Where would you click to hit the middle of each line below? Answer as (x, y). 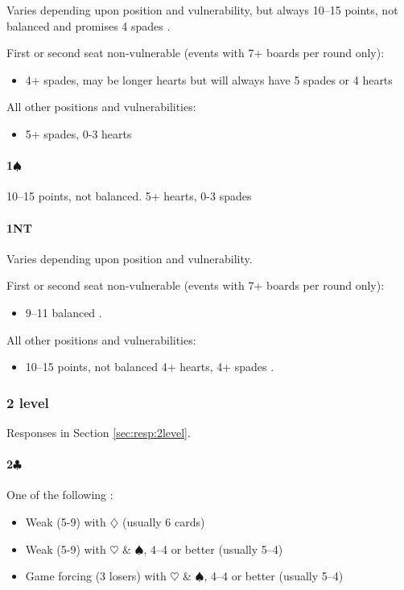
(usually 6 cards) (163, 521)
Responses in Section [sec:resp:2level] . (99, 432)
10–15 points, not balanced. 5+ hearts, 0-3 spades (129, 196)
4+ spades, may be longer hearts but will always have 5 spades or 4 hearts (209, 79)
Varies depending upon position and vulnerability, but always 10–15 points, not (202, 10)
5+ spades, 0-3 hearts (78, 133)
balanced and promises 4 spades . (89, 25)
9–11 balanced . (64, 312)
